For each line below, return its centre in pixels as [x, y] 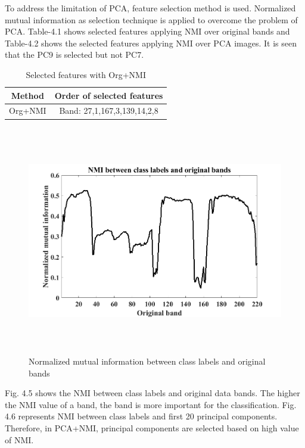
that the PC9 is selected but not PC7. [74, 55]
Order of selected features [109, 95]
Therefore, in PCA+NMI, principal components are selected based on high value [152, 428]
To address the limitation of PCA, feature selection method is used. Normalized [150, 8]
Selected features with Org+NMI [86, 74]
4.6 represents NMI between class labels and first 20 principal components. [141, 416]
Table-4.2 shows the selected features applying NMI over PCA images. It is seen [151, 43]
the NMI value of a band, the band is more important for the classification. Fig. [151, 404]
